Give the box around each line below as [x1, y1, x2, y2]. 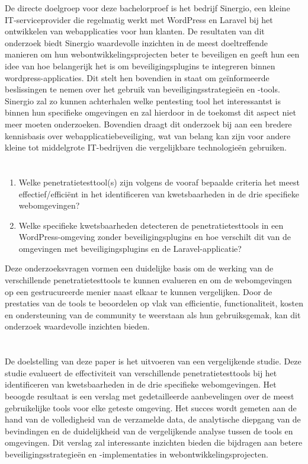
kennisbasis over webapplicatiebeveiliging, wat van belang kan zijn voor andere [5, 129, 291, 142]
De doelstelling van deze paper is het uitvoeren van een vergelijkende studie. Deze [5, 355, 301, 367]
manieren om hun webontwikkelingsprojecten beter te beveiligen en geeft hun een [5, 48, 300, 60]
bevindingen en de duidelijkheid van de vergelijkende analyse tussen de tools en [5, 424, 293, 437]
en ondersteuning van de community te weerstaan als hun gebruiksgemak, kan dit [5, 308, 301, 321]
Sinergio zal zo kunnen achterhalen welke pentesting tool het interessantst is [5, 94, 281, 107]
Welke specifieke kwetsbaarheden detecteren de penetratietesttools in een [18, 219, 284, 231]
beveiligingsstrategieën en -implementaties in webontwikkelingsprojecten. [5, 447, 268, 460]
